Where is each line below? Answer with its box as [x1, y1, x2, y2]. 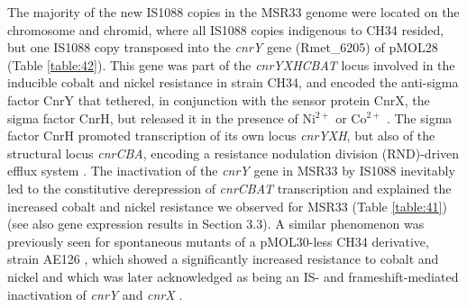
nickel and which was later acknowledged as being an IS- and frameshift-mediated [7, 266, 459, 285]
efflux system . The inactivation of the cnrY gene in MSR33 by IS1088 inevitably [7, 161, 455, 180]
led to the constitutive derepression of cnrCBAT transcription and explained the [7, 178, 452, 197]
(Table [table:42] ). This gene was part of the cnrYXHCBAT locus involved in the [7, 55, 455, 74]
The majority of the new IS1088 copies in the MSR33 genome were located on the [7, 3, 460, 21]
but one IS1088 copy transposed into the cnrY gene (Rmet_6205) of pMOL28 [7, 38, 438, 57]
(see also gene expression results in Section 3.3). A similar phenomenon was [7, 214, 425, 233]
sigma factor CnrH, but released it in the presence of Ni [7, 108, 316, 127]
